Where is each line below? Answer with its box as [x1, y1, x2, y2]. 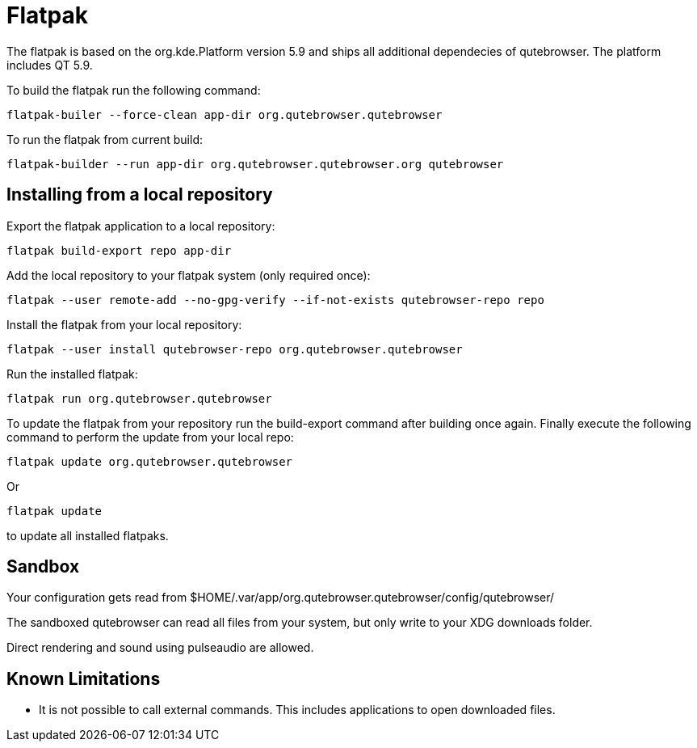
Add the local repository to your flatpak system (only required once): [6, 268, 371, 282]
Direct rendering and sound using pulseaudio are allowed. [6, 640, 314, 655]
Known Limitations [6, 668, 161, 689]
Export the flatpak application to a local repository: [6, 218, 275, 233]
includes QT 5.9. [6, 57, 93, 72]
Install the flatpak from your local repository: [6, 317, 242, 332]
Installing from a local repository [6, 184, 273, 205]
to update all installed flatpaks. [6, 528, 169, 543]
